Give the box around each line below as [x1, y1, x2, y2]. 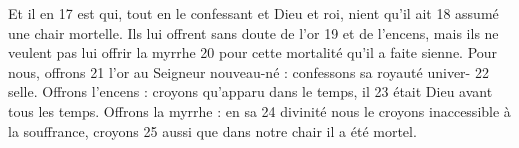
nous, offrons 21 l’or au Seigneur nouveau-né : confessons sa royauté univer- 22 [8, 61, 489, 82]
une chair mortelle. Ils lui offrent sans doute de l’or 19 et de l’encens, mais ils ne [8, 22, 499, 43]
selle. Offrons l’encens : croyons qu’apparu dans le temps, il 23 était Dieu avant [8, 81, 493, 102]
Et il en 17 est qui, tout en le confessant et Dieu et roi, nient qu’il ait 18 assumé [8, 3, 499, 23]
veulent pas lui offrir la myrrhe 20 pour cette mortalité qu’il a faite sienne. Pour [8, 42, 498, 63]
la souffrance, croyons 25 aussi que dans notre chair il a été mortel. [8, 120, 417, 141]
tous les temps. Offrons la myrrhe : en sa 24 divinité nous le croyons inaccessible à [8, 100, 511, 121]
